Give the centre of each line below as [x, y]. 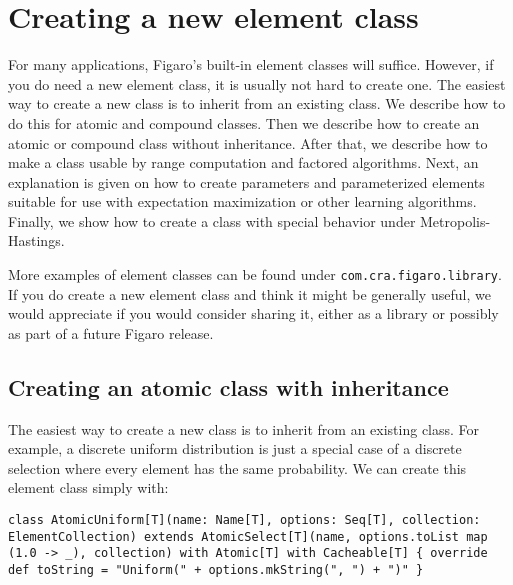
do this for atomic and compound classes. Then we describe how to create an [244, 122]
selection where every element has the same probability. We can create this [237, 467]
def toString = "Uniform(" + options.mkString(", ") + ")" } [216, 570]
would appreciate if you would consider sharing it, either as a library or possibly [253, 313]
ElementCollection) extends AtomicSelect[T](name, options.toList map [248, 536]
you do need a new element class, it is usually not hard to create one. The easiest [257, 83]
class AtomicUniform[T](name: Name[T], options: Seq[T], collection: [244, 520]
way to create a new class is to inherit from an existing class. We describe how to [257, 103]
